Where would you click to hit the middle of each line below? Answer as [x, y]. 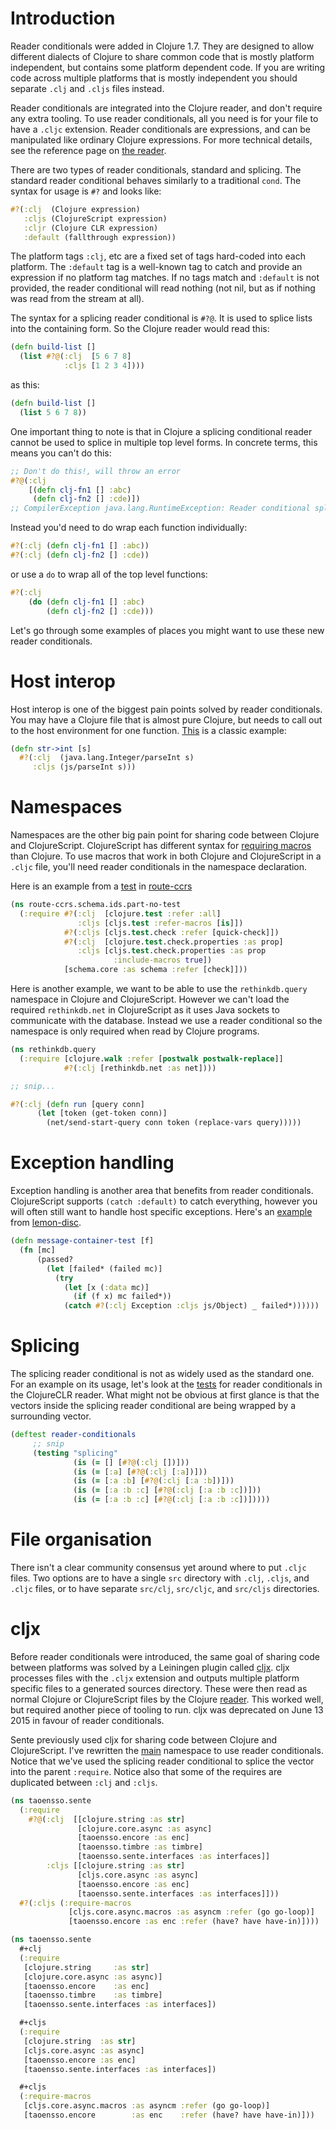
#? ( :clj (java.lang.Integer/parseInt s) [107, 758]
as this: [25, 385]
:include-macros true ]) [163, 960]
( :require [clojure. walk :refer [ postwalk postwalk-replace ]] [151, 1058]
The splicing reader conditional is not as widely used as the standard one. [162, 1374]
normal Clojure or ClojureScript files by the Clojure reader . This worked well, [167, 1699]
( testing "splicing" [75, 1453]
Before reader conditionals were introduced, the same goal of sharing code [165, 1656]
